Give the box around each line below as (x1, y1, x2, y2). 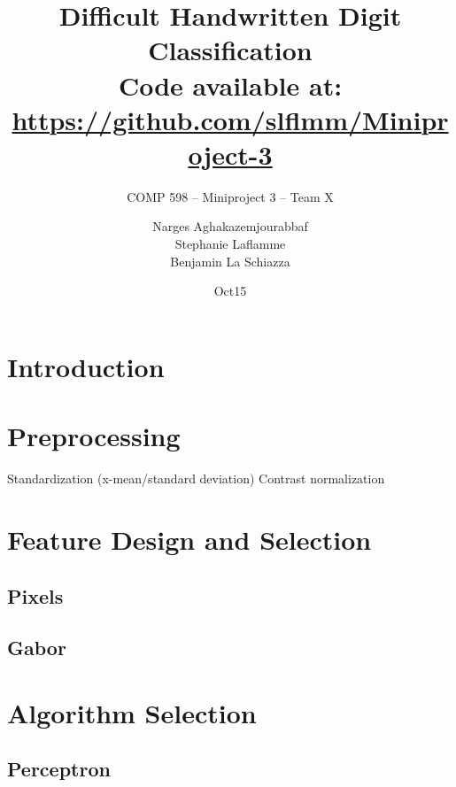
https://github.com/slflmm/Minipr (12, 101, 449, 137)
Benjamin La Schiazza (170, 251, 290, 270)
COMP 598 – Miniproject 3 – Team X (127, 187, 334, 205)
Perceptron (7, 755, 111, 783)
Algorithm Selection (7, 694, 257, 730)
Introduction (7, 348, 165, 384)
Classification (148, 32, 313, 68)
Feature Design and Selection (7, 521, 372, 557)
